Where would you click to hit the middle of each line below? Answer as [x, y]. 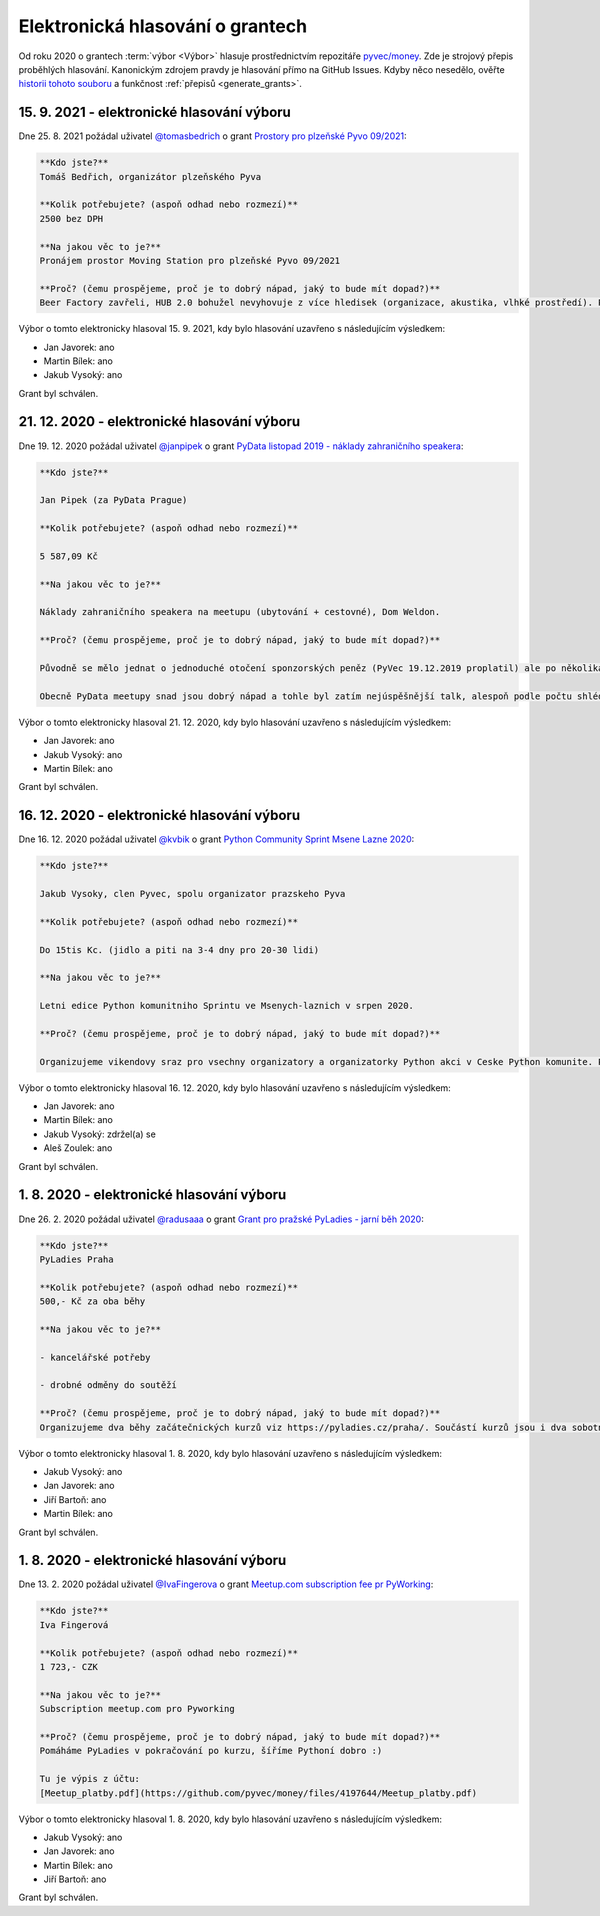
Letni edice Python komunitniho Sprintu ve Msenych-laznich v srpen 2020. [227, 1006]
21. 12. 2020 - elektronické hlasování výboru [159, 421]
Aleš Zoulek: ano [78, 1148]
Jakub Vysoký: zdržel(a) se [100, 1134]
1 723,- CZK [69, 1667]
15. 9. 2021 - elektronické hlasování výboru [155, 112]
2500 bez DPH [71, 218]
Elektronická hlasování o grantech [163, 26]
